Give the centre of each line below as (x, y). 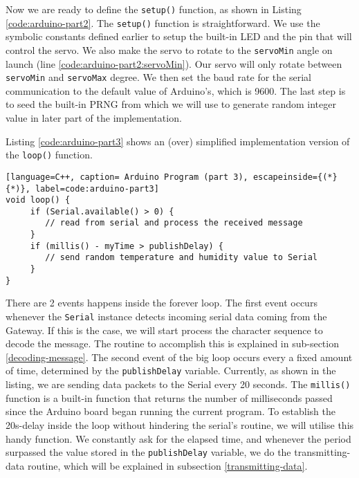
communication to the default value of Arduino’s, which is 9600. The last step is (176, 90)
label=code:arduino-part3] (97, 189)
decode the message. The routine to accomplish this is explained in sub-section (172, 343)
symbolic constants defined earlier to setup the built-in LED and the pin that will (179, 36)
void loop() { (38, 200)
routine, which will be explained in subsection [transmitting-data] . (167, 465)
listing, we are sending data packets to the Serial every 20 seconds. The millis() (178, 384)
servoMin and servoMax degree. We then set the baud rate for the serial (158, 77)
